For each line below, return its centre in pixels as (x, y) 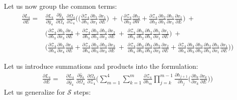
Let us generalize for (35, 91)
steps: (82, 91)
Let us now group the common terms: (61, 6)
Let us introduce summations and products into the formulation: (101, 66)
